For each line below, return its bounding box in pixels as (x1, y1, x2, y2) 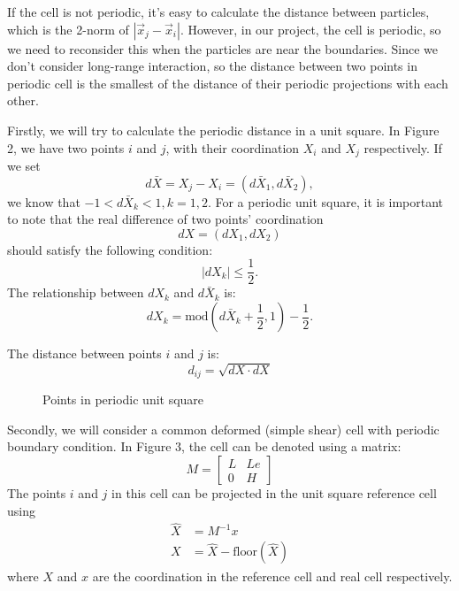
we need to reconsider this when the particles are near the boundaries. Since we (7, 39, 439, 58)
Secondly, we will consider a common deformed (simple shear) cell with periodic (7, 419, 440, 438)
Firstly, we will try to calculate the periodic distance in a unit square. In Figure (7, 120, 440, 139)
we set (7, 157, 41, 175)
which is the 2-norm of (7, 19, 129, 38)
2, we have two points (7, 138, 125, 157)
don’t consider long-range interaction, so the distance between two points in (7, 57, 417, 75)
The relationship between (7, 283, 144, 302)
